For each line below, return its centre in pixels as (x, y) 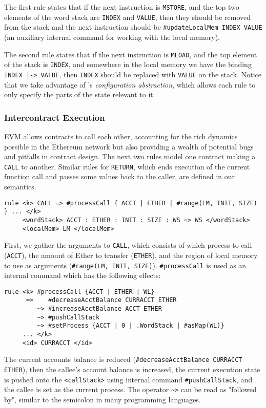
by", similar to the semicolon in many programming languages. (103, 399)
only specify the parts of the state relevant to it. (80, 94)
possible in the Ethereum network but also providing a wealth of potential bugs (129, 146)
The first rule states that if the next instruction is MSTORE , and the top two (122, 7)
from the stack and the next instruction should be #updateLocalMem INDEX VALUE (133, 27)
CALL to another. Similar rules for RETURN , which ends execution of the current (127, 166)
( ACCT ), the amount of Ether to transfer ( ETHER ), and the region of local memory (131, 255)
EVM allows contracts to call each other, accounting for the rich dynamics (121, 136)
